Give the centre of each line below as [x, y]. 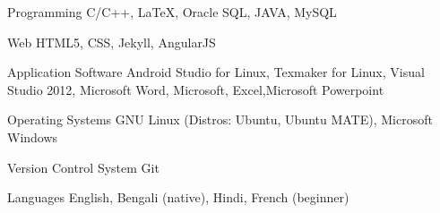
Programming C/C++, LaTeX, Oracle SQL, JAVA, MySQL [172, 12]
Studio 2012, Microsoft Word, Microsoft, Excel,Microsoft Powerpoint [196, 89]
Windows [33, 136]
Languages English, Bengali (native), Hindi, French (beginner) [178, 197]
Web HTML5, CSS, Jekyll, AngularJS [112, 42]
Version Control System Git [83, 167]
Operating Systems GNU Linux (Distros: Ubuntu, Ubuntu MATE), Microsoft [220, 119]
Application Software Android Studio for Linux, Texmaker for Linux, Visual [216, 72]
